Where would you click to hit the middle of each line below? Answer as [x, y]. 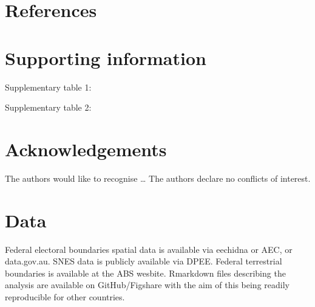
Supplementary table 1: [48, 87]
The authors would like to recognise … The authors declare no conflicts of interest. [158, 178]
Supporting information [106, 57]
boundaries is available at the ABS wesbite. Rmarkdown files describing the [145, 273]
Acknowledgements [86, 149]
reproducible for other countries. [65, 296]
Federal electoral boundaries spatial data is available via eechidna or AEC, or [149, 249]
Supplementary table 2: [48, 107]
